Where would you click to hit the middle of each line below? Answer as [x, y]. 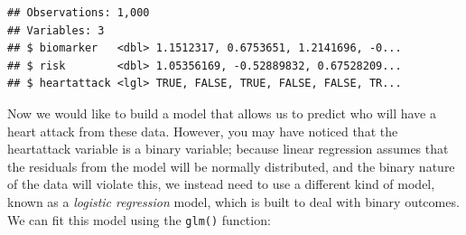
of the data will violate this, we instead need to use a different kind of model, [221, 184]
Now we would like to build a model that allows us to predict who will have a [222, 113]
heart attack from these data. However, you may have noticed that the [203, 131]
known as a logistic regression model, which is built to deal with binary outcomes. [233, 201]
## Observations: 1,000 [79, 13]
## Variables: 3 [56, 30]
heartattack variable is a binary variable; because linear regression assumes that [228, 149]
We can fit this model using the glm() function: [139, 219]
